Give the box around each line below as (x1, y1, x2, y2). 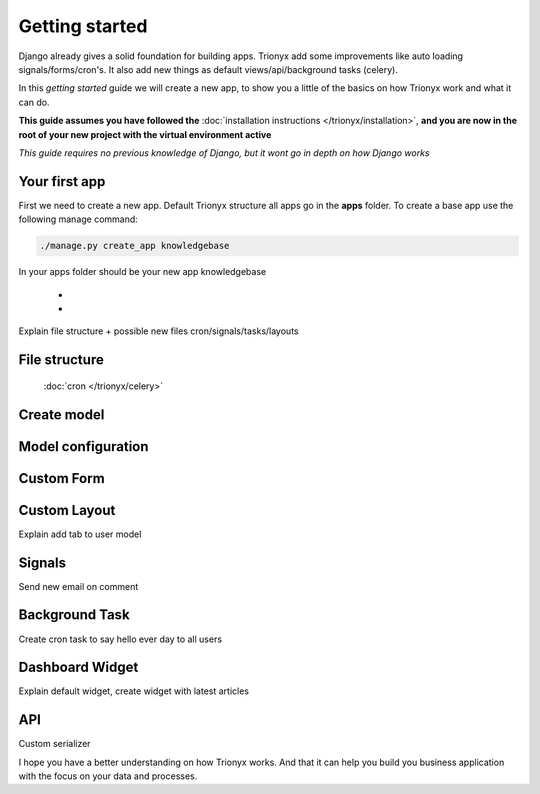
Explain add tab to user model (18, 528, 142, 540)
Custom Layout (18, 501, 116, 519)
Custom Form (18, 470, 105, 487)
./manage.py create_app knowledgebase (39, 240, 230, 252)
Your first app (18, 173, 106, 190)
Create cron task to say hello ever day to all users (18, 633, 223, 645)
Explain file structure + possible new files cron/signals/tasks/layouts (18, 325, 299, 337)
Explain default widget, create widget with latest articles (18, 685, 250, 697)
